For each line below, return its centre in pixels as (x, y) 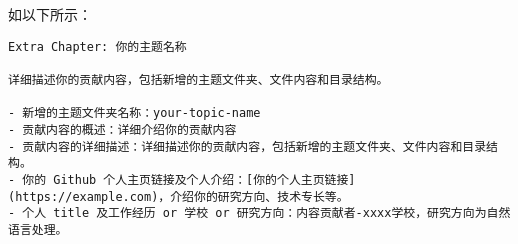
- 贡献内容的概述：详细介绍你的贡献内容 (122, 129)
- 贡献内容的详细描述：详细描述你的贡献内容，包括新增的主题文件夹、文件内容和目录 (247, 146)
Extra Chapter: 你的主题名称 (97, 46)
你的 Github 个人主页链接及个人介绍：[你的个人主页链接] (189, 179)
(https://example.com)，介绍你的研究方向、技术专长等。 (178, 196)
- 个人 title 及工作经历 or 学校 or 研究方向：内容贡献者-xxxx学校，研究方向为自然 (259, 213)
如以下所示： (50, 14)
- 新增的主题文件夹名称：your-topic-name (134, 113)
